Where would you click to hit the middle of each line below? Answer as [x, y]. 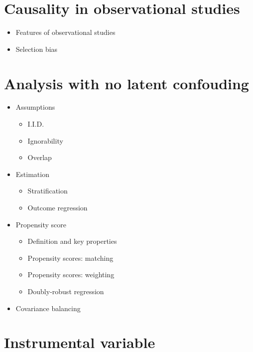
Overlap [40, 157]
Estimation [32, 174]
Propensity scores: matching [70, 258]
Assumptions [35, 107]
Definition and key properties [72, 241]
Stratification [48, 191]
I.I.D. [36, 124]
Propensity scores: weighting [71, 274]
